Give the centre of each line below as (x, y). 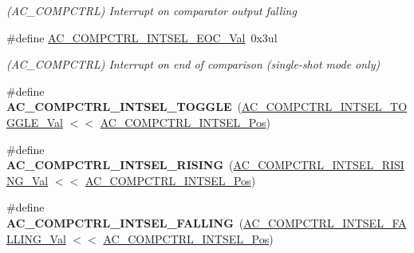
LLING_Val (36, 238)
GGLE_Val (35, 122)
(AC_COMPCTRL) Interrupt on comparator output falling (152, 10)
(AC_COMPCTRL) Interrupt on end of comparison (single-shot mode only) (193, 64)
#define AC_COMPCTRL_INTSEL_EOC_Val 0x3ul (142, 37)
